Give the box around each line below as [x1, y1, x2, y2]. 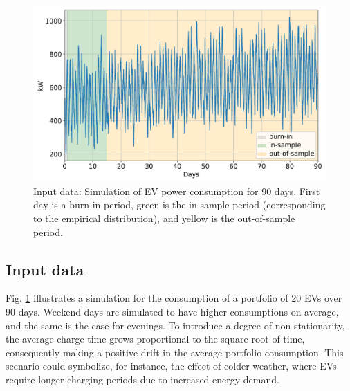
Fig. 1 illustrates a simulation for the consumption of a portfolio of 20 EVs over [6, 291, 342, 305]
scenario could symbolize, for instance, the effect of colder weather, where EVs [6, 358, 337, 373]
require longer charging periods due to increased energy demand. [6, 372, 279, 386]
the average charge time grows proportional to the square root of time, [6, 331, 305, 346]
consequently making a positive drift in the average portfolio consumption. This [6, 345, 344, 359]
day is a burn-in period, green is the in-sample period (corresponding [33, 197, 326, 212]
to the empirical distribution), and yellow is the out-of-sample [33, 211, 295, 226]
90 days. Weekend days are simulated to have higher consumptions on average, [6, 304, 339, 318]
